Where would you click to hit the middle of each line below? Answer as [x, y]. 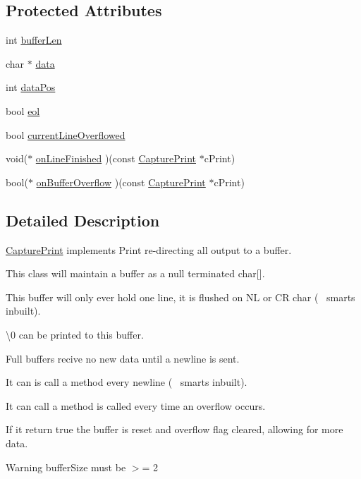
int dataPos [31, 87]
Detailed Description [83, 220]
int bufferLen [34, 40]
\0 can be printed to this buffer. [75, 334]
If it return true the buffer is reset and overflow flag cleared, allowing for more [175, 429]
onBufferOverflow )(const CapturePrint [121, 182]
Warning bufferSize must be [66, 467]
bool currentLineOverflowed [66, 134]
